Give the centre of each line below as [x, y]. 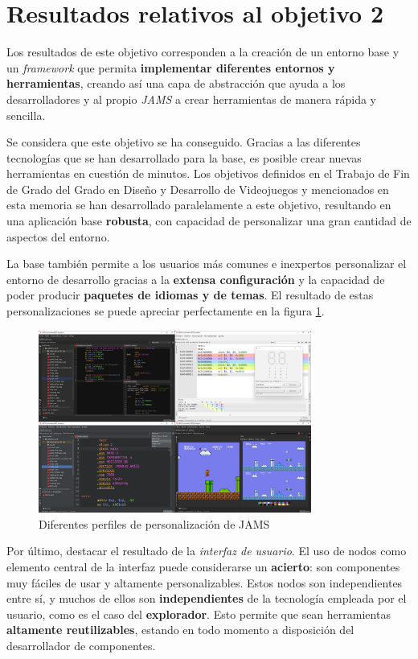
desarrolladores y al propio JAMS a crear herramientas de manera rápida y [191, 99]
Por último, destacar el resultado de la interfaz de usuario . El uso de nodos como [207, 551]
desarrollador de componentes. [81, 645]
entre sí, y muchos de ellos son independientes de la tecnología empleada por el [207, 598]
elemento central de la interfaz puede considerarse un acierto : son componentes [203, 566]
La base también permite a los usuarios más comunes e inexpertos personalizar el [207, 264]
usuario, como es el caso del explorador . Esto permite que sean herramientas [199, 614]
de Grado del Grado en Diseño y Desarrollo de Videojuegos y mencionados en [198, 189]
